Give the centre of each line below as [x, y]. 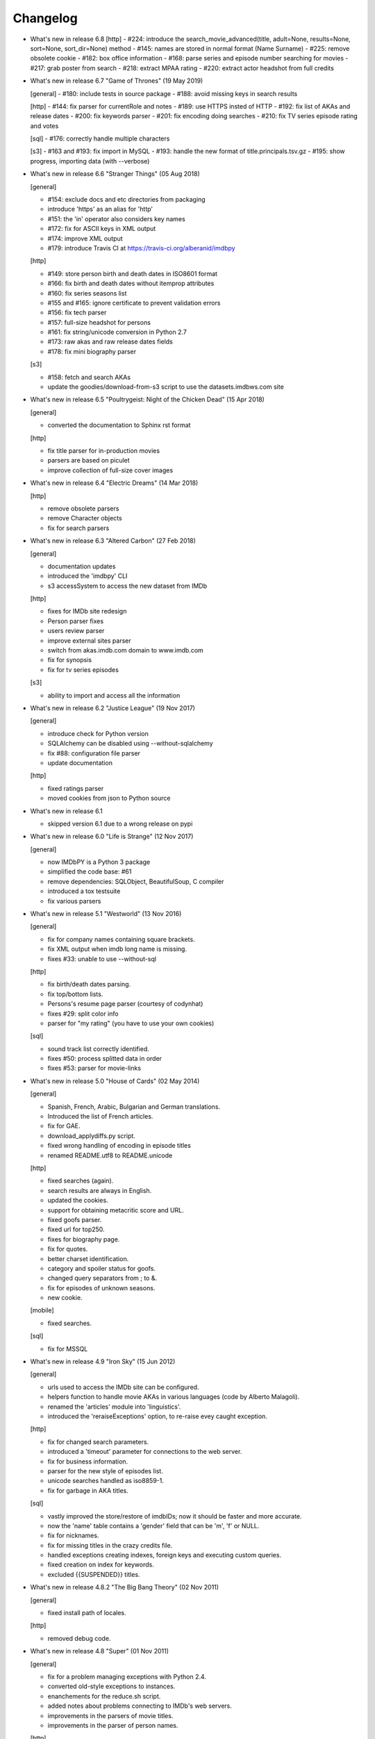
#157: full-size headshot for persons [99, 322]
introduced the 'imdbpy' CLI [87, 576]
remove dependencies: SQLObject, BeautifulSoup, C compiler [136, 881]
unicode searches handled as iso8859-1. [106, 1481]
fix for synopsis [70, 660]
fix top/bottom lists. [75, 994]
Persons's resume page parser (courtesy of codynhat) [125, 1004]
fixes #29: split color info [83, 1013]
